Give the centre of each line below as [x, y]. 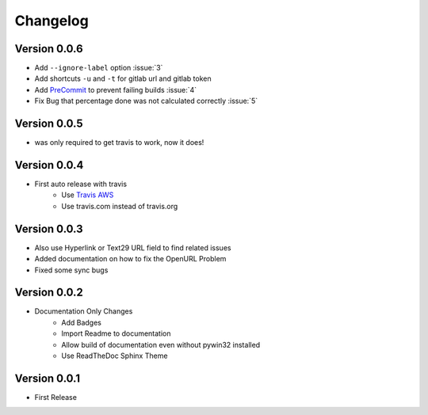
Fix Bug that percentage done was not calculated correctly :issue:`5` [146, 101]
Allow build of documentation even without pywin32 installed [161, 345]
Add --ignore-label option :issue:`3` [99, 68]
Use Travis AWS [88, 195]
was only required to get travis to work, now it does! [119, 143]
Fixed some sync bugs [71, 270]
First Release [55, 397]
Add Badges [82, 322]
